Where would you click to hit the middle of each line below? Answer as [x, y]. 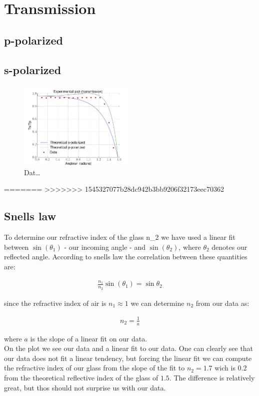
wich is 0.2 [231, 368]
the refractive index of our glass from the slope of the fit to [94, 368]
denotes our [229, 247]
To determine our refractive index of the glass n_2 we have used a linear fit [120, 237]
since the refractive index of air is [55, 303]
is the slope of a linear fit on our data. [89, 338]
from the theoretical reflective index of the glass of [81, 377]
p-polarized [33, 40]
